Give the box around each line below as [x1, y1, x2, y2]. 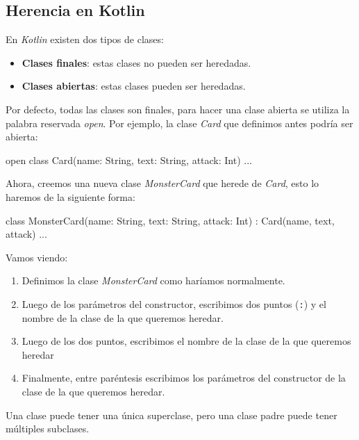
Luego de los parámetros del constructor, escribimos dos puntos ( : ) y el [22, 296, 326, 311]
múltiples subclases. [6, 421, 90, 436]
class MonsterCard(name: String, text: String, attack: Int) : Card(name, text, [6, 213, 335, 227]
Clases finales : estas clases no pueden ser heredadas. [22, 55, 251, 70]
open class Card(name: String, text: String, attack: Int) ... [6, 152, 252, 167]
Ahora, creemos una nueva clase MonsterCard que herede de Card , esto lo [6, 176, 319, 190]
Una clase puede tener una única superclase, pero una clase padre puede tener [6, 407, 337, 422]
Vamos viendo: [6, 250, 68, 264]
